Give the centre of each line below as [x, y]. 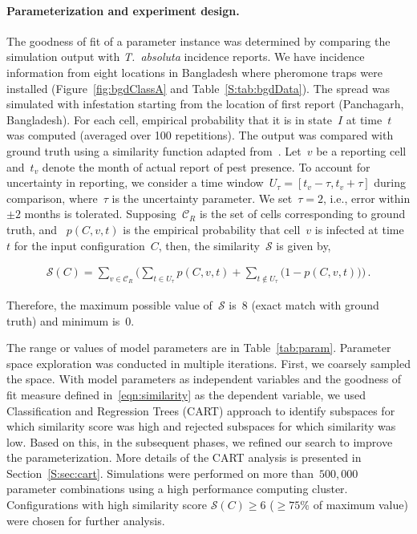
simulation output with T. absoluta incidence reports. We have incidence [186, 57]
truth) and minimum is [63, 320]
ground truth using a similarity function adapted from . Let [154, 150]
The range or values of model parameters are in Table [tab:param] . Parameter [199, 348]
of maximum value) [360, 505]
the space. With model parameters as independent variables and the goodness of [204, 379]
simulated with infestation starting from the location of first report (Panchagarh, [205, 104]
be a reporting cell [361, 150]
